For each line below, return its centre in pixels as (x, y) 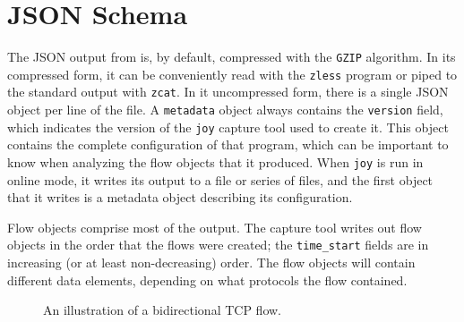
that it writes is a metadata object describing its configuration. (180, 197)
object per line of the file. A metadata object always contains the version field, (225, 110)
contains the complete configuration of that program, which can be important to (228, 144)
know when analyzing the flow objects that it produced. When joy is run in (215, 162)
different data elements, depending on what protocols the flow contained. (207, 280)
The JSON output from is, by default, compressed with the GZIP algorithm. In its (232, 57)
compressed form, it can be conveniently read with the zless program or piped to (232, 74)
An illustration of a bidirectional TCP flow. (162, 310)
